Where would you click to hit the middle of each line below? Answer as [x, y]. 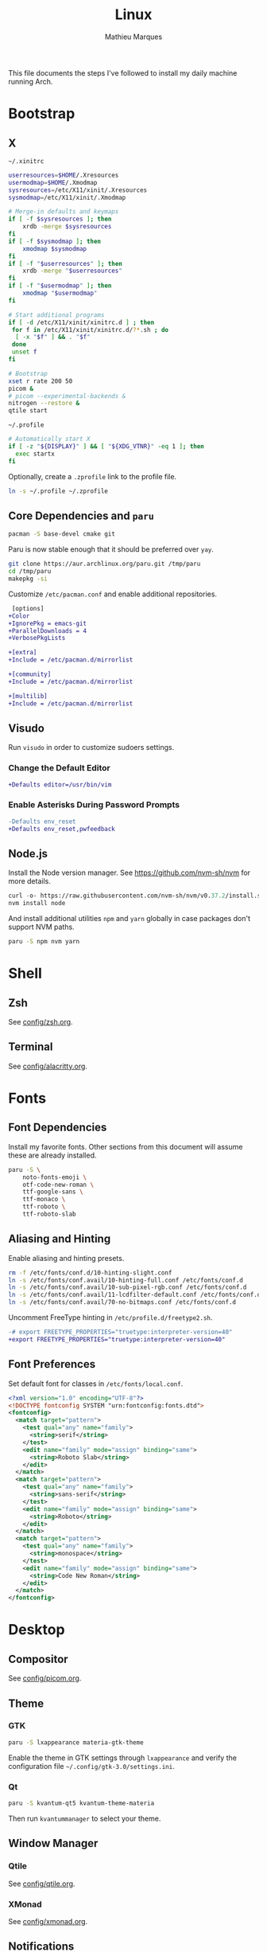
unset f [24, 352]
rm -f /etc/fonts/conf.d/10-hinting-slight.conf [90, 1273]
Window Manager [53, 1843]
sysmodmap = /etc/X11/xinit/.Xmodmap [67, 197]
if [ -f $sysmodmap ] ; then [55, 241]
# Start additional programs [56, 315]
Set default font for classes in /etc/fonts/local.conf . [96, 1384]
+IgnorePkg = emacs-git [48, 623]
